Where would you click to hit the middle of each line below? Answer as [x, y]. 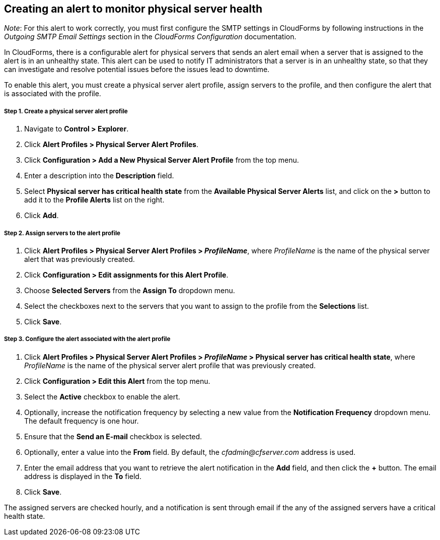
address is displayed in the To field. [83, 476]
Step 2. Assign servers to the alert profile [62, 233]
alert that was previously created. [80, 259]
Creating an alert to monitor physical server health [133, 9]
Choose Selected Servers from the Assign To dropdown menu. [130, 290]
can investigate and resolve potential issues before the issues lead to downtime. [137, 70]
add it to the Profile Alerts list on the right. [94, 200]
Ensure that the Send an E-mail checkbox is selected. [113, 436]
